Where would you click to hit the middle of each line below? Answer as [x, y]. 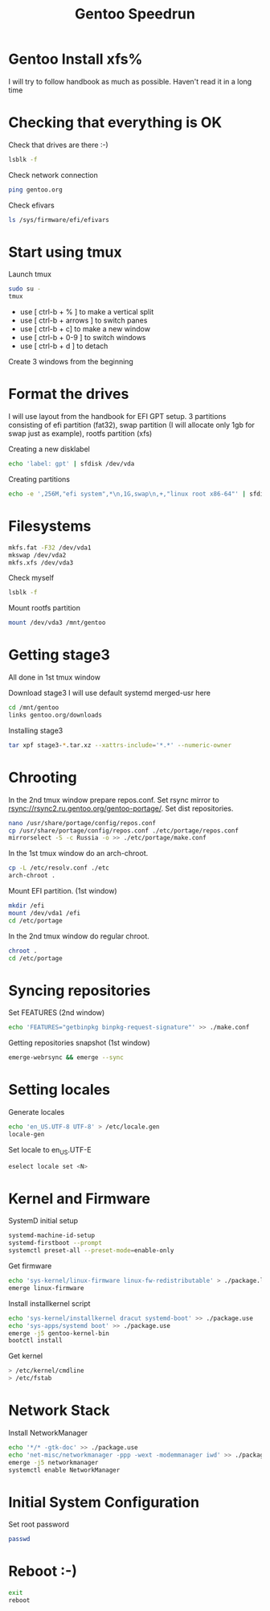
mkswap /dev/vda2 [37, 555]
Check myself [31, 578]
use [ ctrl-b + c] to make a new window [85, 329]
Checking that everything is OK [115, 123]
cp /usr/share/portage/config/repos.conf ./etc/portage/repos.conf [124, 830]
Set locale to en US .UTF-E [50, 1151]
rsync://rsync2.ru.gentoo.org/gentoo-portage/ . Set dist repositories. [121, 808]
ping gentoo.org [35, 190]
